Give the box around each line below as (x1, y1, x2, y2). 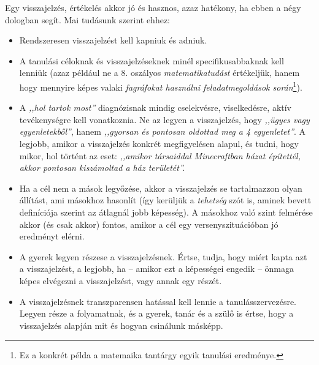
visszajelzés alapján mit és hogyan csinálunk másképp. (19, 318, 223, 331)
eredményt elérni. (19, 230, 85, 243)
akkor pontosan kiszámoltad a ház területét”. (19, 161, 185, 174)
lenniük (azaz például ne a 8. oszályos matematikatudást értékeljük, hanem (19, 66, 300, 79)
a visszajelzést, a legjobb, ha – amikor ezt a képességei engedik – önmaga (19, 262, 294, 275)
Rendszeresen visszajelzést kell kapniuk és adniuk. (19, 34, 207, 47)
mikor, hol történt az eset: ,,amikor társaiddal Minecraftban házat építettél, (19, 149, 301, 162)
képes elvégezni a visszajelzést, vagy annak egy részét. (19, 274, 222, 287)
